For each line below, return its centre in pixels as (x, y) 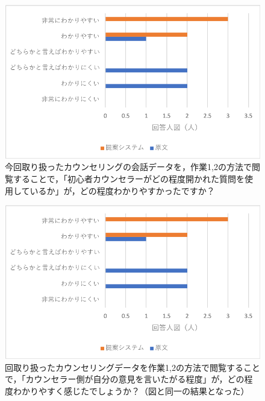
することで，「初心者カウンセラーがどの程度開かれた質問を (129, 179)
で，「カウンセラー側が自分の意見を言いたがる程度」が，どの (125, 379)
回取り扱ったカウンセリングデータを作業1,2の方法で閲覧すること (132, 367)
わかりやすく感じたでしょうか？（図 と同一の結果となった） (131, 390)
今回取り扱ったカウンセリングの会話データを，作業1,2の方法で (128, 167)
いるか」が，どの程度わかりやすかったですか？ (122, 190)
